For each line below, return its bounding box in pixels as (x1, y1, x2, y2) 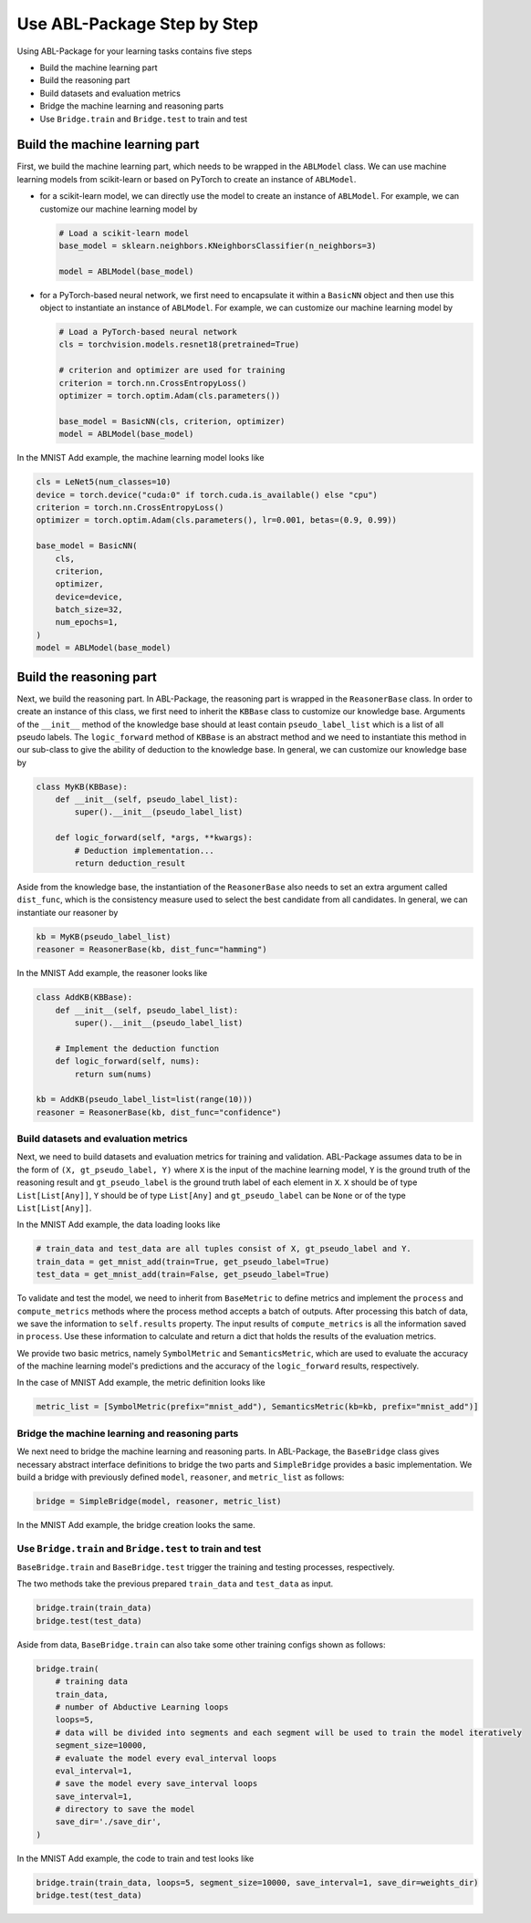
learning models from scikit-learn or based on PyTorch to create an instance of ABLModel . (16, 173, 357, 184)
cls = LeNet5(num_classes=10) (36, 477, 172, 487)
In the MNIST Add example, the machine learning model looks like (16, 452, 265, 463)
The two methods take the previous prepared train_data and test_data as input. (16, 1578, 334, 1589)
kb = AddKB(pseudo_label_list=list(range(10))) (36, 1095, 253, 1105)
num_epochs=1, (55, 617, 119, 628)
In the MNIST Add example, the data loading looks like (16, 1219, 221, 1231)
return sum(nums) (74, 1068, 152, 1079)
